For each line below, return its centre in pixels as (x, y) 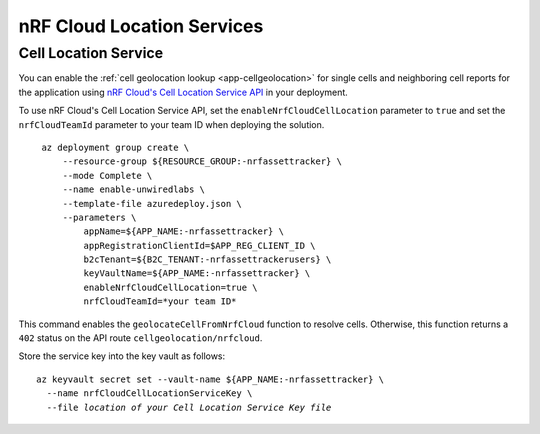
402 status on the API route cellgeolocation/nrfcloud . (140, 338)
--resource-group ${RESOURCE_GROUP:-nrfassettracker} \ (202, 161)
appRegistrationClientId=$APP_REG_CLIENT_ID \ (199, 245)
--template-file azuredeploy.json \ (152, 203)
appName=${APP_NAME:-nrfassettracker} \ (184, 231)
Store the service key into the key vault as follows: (122, 356)
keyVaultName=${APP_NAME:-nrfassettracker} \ (197, 273)
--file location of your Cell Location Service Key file (189, 407)
